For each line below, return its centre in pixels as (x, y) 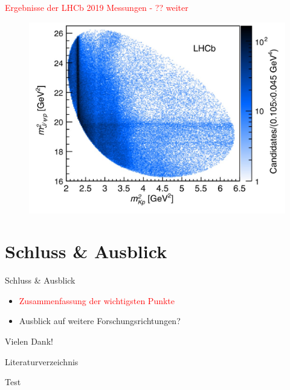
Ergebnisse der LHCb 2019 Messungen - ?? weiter (97, 7)
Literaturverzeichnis (42, 361)
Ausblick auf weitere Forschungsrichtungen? (100, 321)
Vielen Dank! (29, 341)
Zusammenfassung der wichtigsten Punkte (97, 300)
